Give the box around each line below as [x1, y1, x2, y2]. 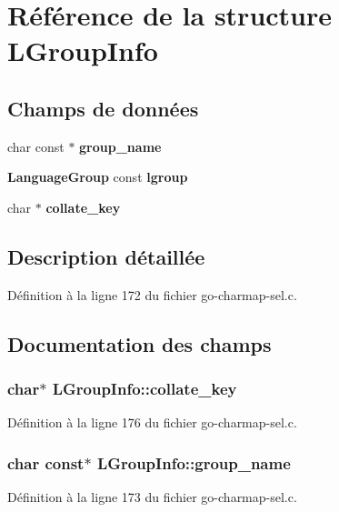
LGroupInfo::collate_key [52, 377, 237, 400]
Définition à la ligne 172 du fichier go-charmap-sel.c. [7, 285, 297, 304]
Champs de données [7, 94, 199, 122]
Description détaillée [7, 242, 205, 270]
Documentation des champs [7, 329, 272, 357]
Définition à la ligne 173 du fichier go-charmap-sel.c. [7, 487, 297, 507]
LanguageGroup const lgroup [7, 167, 188, 186]
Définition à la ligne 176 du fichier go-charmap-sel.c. [7, 413, 297, 432]
